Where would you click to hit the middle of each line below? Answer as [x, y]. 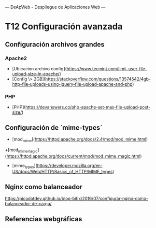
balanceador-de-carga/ [28, 204]
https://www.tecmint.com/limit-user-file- [107, 68]
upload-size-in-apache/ [36, 74]
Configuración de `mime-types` [54, 128]
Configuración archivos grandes [55, 44]
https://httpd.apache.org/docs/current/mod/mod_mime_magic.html [73, 156]
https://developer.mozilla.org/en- [70, 165]
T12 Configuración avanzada [64, 27]
